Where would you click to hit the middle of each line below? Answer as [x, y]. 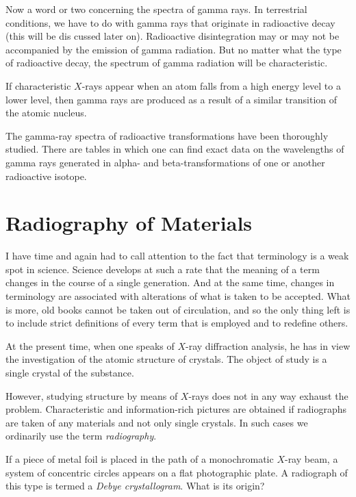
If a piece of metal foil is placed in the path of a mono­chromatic [140, 458]
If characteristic [38, 85]
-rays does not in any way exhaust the [268, 395]
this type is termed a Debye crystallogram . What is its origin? [135, 486]
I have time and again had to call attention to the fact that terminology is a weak [177, 256]
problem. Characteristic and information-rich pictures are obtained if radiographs [176, 409]
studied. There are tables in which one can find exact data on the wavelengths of [175, 149]
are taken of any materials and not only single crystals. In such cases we [157, 422]
